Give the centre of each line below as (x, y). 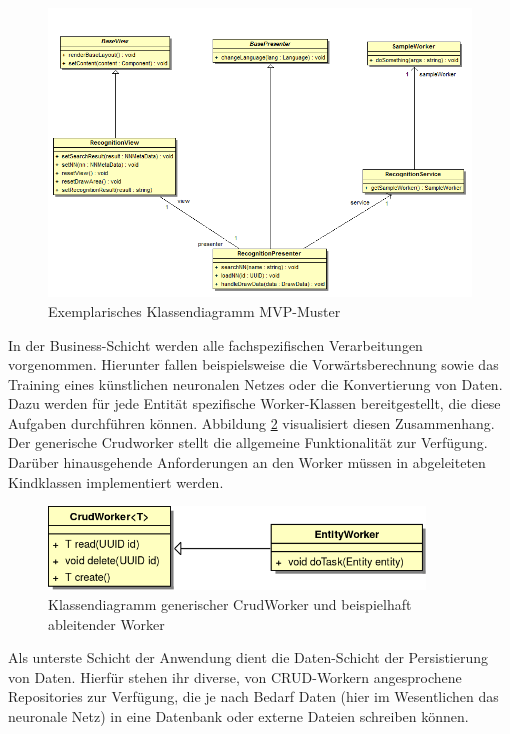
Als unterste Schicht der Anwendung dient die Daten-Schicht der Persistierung (248, 657)
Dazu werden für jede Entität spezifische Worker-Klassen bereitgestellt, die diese (254, 403)
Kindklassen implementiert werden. (116, 481)
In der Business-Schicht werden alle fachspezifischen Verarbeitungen (215, 344)
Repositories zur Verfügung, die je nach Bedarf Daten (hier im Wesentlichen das (253, 696)
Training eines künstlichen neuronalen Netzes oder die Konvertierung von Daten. (255, 383)
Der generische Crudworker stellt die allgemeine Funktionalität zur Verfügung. (248, 442)
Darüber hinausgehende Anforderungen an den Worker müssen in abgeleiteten (247, 462)
